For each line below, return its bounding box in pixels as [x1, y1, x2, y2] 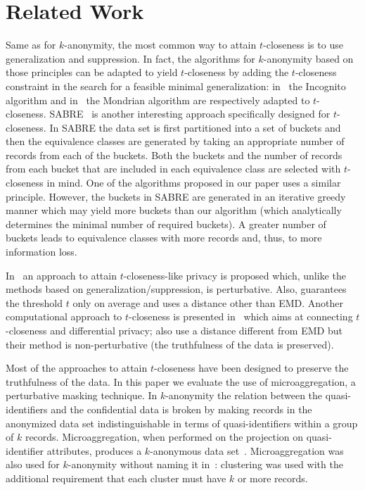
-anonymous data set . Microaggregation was [150, 443, 344, 458]
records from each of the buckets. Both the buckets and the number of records [6, 147, 342, 162]
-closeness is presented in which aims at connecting [129, 309, 353, 324]
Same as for [6, 37, 56, 52]
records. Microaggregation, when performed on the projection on [25, 429, 304, 444]
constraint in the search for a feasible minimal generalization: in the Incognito [6, 78, 346, 93]
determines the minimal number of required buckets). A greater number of [6, 216, 326, 231]
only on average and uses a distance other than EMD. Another [72, 295, 343, 310]
